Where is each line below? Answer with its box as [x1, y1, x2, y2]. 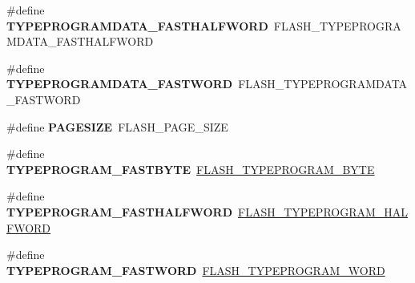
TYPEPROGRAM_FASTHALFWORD [6, 203, 233, 220]
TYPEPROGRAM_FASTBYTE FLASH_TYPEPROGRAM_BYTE [6, 160, 375, 177]
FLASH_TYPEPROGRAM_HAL [238, 203, 409, 220]
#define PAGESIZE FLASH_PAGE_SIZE [6, 118, 228, 135]
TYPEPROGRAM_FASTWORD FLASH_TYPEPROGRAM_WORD [6, 261, 385, 278]
